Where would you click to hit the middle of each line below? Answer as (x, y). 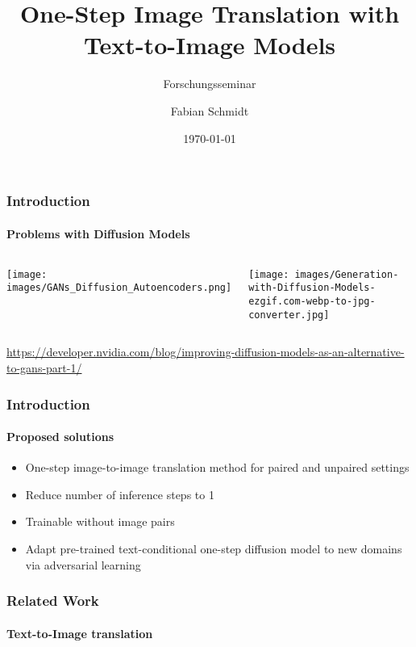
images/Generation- (347, 274)
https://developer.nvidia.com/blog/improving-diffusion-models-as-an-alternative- (206, 352)
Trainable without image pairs (100, 521)
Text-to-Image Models (210, 45)
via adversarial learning (83, 564)
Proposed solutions (60, 437)
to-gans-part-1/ (44, 368)
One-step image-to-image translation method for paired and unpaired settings (217, 467)
